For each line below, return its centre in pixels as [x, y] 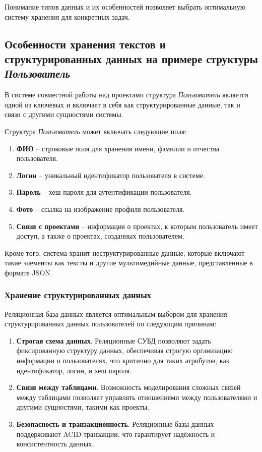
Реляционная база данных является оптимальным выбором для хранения [116, 314]
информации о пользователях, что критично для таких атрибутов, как [123, 360]
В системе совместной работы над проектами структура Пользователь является [126, 95]
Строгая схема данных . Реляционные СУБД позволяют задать [114, 340]
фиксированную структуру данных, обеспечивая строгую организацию [124, 350]
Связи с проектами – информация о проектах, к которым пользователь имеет [137, 226]
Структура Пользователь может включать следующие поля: [96, 131]
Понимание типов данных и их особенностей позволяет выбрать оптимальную [125, 7]
